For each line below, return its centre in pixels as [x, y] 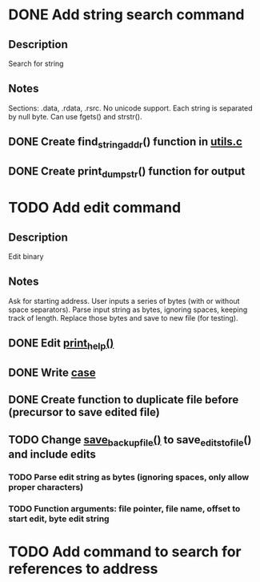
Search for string [36, 63]
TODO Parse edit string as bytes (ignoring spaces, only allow [129, 477]
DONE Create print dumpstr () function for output [127, 172]
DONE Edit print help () [61, 344]
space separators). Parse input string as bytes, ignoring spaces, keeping [128, 309]
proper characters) [46, 487]
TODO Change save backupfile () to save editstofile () [130, 441]
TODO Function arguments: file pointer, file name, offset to [124, 508]
